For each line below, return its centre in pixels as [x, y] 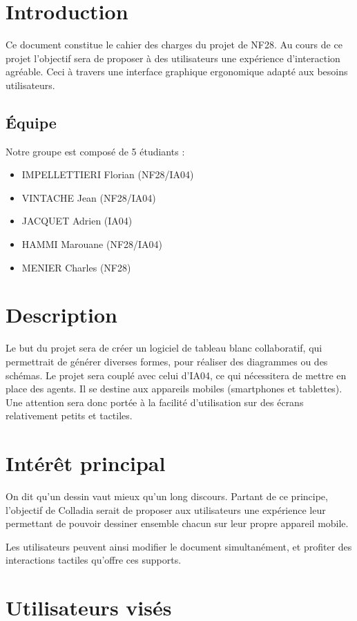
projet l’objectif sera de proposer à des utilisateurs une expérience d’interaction [173, 58]
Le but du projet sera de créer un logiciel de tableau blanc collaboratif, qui [164, 348]
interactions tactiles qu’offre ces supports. [94, 560]
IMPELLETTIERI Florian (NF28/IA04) [108, 174]
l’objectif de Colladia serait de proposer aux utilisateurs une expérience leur [166, 509]
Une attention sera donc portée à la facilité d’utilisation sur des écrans [155, 402]
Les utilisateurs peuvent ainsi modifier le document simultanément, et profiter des [179, 546]
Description [62, 315]
